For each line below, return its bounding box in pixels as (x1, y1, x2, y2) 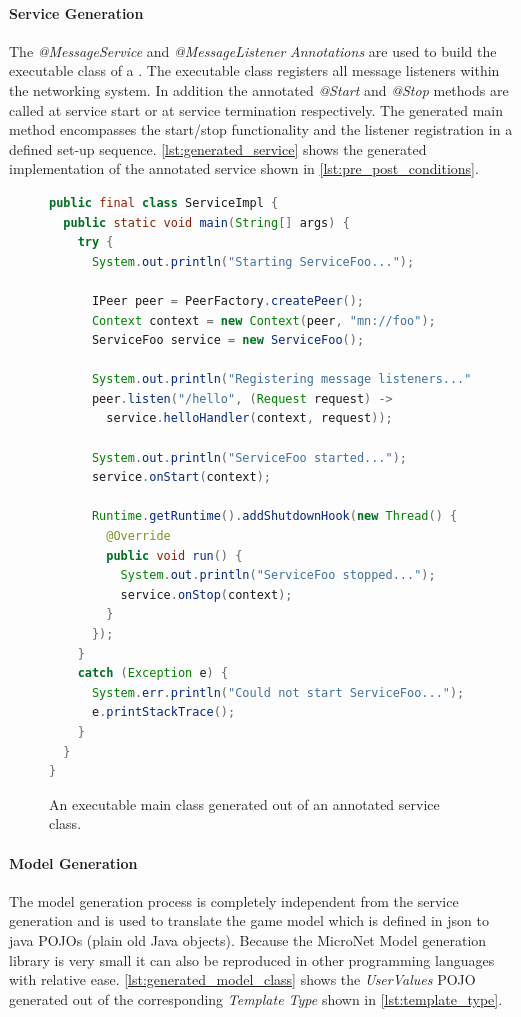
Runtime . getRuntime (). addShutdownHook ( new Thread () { (91, 509, 458, 524)
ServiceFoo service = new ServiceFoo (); (91, 333, 365, 348)
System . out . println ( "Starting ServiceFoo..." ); (91, 254, 415, 269)
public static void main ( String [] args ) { (63, 215, 350, 230)
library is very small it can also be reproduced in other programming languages (9, 949, 495, 970)
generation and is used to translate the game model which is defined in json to (9, 910, 489, 931)
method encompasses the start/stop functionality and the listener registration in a (9, 119, 513, 140)
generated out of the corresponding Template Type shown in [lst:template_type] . (9, 988, 503, 1009)
